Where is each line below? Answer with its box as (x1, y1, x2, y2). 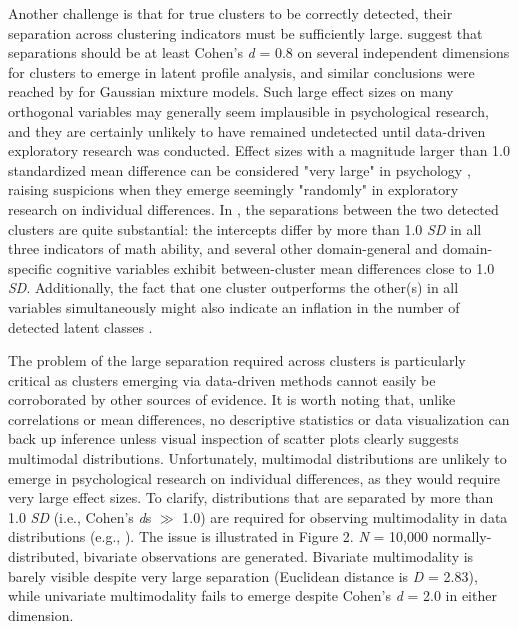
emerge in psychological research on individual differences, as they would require (8, 467, 501, 488)
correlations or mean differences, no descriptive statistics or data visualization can (8, 408, 510, 429)
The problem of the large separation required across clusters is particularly (8, 350, 466, 371)
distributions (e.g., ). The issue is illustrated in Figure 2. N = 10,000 (8, 526, 428, 547)
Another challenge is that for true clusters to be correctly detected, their (8, 3, 453, 23)
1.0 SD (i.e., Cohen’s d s (8, 506, 152, 527)
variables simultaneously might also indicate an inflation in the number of (8, 296, 460, 317)
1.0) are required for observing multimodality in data (182, 506, 508, 527)
